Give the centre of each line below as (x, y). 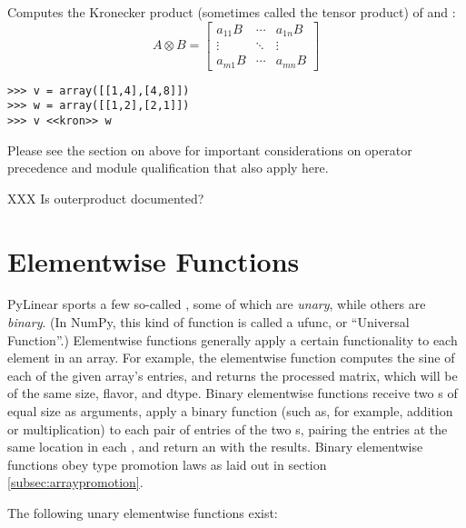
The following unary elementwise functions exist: (143, 513)
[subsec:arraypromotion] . (75, 482)
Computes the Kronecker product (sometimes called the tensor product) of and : (232, 12)
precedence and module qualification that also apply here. (168, 168)
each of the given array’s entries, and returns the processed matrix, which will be (233, 375)
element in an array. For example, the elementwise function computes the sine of (231, 358)
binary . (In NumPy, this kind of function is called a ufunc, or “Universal (208, 322)
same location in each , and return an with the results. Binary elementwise (215, 447)
